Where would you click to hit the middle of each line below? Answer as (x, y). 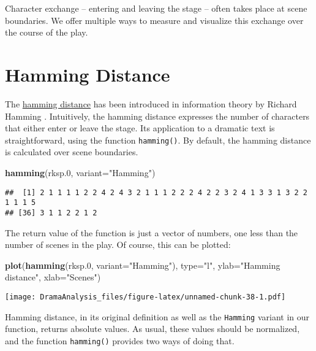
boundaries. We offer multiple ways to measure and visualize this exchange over (154, 20)
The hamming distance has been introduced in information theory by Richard (151, 103)
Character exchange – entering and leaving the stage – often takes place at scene (156, 8)
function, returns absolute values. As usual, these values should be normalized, (152, 329)
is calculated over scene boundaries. (72, 152)
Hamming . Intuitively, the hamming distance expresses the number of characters (157, 116)
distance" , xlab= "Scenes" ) (53, 277)
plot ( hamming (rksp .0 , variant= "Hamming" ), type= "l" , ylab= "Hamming (143, 265)
